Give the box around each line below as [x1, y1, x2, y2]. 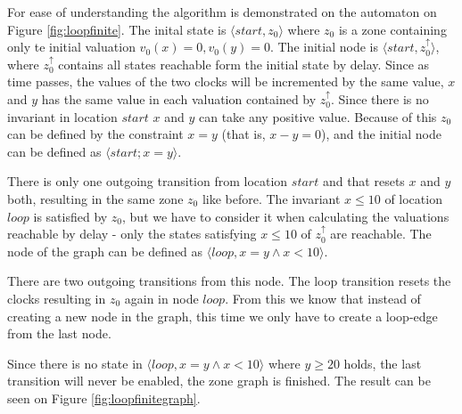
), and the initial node [320, 125, 441, 143]
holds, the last [343, 353, 422, 372]
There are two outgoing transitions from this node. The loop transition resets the [7, 272, 451, 290]
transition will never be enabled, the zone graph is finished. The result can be [7, 371, 431, 390]
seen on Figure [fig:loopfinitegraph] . [7, 388, 201, 407]
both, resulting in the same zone [7, 189, 184, 207]
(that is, [221, 125, 266, 143]
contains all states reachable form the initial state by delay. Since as [58, 54, 430, 73]
